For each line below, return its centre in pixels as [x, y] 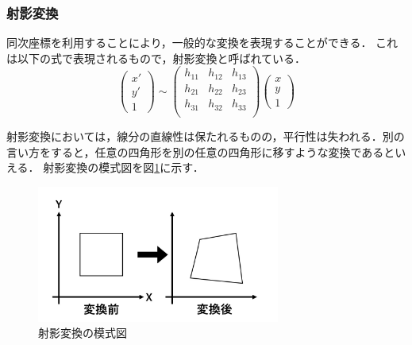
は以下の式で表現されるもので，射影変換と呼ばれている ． [156, 58]
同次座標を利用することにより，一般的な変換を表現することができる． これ [202, 43]
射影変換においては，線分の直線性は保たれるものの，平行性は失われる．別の [206, 136]
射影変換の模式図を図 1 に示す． [123, 167]
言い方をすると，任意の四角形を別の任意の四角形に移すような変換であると [201, 151]
